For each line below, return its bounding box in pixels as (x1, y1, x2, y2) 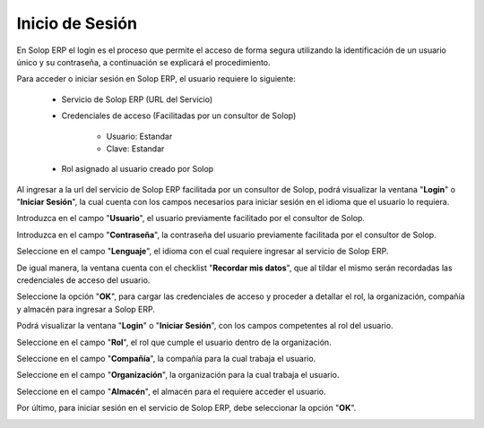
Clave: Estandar (106, 143, 165, 154)
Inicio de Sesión (16, 13, 138, 33)
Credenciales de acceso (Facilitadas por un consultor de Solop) (61, 110, 297, 121)
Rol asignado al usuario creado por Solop (61, 164, 214, 175)
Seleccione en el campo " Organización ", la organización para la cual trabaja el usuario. (16, 370, 340, 381)
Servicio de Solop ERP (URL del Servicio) (61, 94, 213, 105)
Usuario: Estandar (106, 131, 173, 141)
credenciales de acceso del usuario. (16, 275, 151, 286)
